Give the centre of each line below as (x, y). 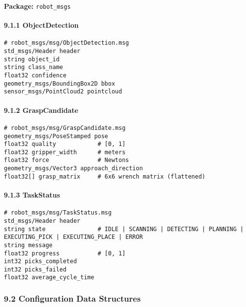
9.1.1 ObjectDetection (41, 25)
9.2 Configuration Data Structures (72, 298)
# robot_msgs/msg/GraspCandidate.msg (65, 128)
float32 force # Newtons (66, 160)
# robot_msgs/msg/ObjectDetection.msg (66, 43)
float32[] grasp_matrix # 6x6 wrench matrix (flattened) (105, 176)
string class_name (33, 67)
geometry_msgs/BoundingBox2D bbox (60, 83)
